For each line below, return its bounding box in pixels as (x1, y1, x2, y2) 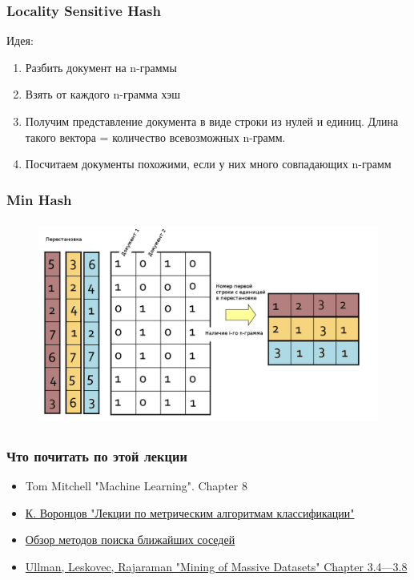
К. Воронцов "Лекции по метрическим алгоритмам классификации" (25, 504, 355, 521)
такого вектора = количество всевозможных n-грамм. (25, 128, 286, 145)
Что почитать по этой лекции (6, 445, 187, 465)
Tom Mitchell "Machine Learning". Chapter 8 (25, 477, 247, 494)
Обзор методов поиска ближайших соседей (25, 531, 235, 548)
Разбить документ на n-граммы (25, 58, 177, 75)
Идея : (6, 32, 34, 49)
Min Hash (6, 189, 72, 209)
